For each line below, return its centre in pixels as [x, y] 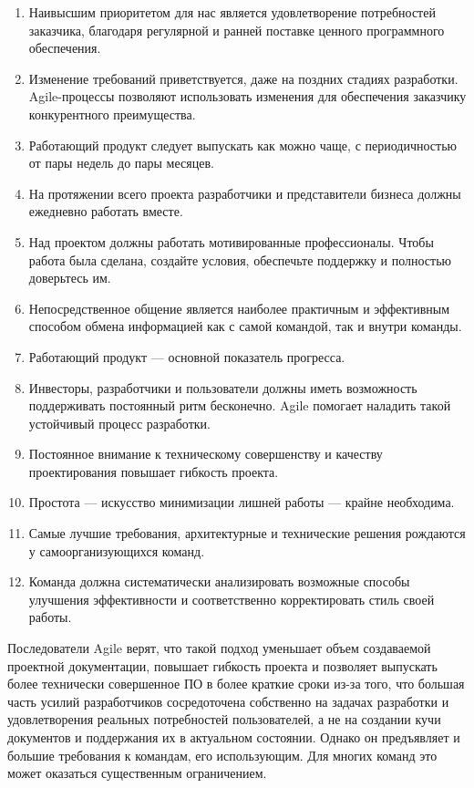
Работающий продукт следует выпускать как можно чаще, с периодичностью [242, 145]
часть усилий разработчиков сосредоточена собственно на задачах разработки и [228, 701]
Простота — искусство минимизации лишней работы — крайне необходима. [242, 502]
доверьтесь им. [70, 278]
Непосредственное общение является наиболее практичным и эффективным [239, 308]
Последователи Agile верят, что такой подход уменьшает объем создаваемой [219, 648]
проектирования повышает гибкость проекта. [154, 471]
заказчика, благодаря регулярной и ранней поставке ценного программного [237, 30]
